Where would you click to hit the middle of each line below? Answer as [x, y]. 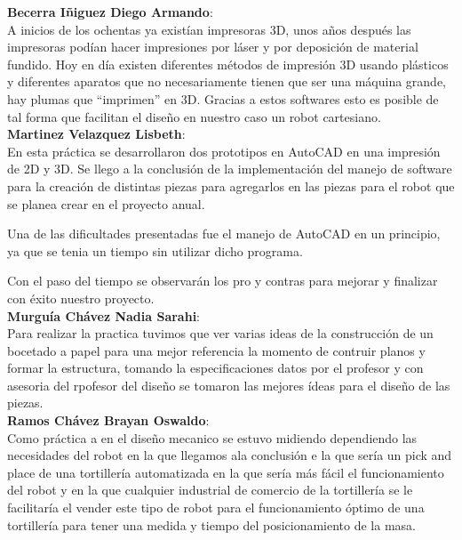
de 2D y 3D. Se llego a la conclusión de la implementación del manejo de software [230, 169]
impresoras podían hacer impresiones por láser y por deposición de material [213, 47]
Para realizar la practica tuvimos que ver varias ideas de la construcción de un [220, 333]
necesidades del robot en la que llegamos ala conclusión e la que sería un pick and [230, 455]
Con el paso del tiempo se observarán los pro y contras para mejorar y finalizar [223, 281]
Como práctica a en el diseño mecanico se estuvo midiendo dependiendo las [212, 437]
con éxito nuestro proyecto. [81, 298]
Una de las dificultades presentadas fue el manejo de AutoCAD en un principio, [224, 234]
